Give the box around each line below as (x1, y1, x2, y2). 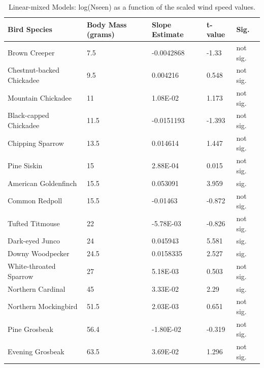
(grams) (86, 29, 115, 40)
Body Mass (86, 19, 127, 29)
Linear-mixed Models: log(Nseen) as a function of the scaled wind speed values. (8, 2, 255, 12)
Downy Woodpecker (8, 248, 70, 259)
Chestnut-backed (8, 65, 59, 75)
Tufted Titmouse (8, 218, 60, 228)
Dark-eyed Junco (8, 235, 60, 246)
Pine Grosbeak (8, 323, 53, 334)
